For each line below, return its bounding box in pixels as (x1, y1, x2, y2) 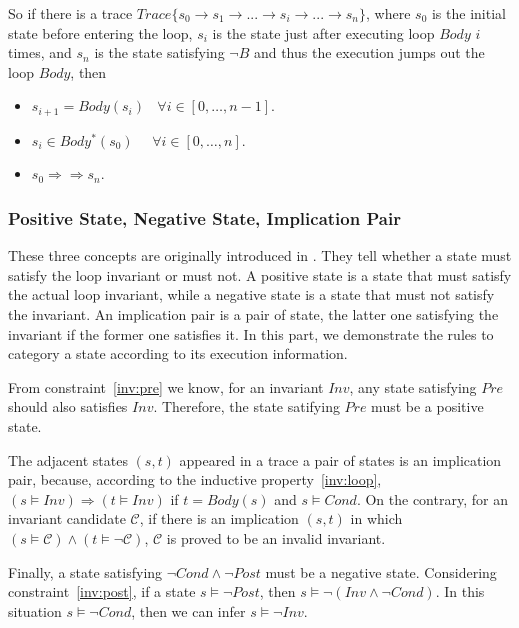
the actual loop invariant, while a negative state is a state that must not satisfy (8, 284, 495, 305)
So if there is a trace (8, 3, 133, 23)
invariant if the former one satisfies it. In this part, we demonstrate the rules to (8, 323, 494, 344)
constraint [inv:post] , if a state (8, 581, 196, 602)
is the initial (431, 3, 506, 23)
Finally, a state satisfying (8, 561, 163, 582)
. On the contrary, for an (356, 488, 508, 509)
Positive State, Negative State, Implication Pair (8, 205, 401, 230)
